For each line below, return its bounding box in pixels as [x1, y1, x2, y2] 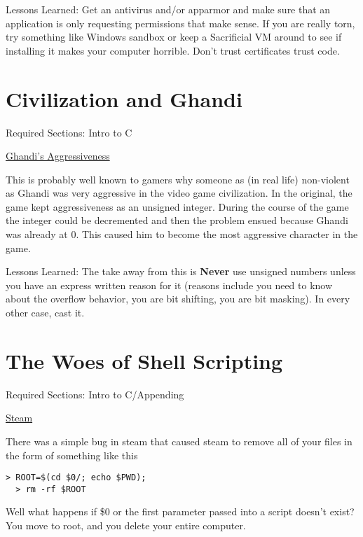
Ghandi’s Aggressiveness [6, 148, 110, 163]
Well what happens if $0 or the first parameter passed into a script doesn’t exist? [6, 504, 355, 519]
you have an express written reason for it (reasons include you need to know [6, 277, 333, 292]
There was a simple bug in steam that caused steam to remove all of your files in [6, 433, 352, 448]
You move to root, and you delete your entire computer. [6, 518, 246, 533]
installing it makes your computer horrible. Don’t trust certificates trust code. [6, 43, 340, 57]
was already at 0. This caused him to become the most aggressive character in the [6, 227, 358, 242]
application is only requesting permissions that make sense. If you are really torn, [6, 15, 355, 30]
